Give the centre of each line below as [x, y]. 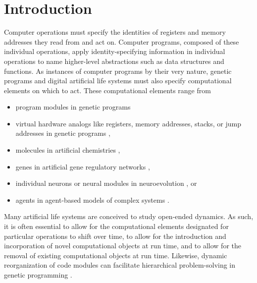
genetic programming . [38, 275]
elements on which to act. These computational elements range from [107, 90]
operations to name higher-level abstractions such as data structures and [114, 61]
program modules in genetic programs [73, 107]
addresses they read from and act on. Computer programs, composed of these [122, 41]
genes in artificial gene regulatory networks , [83, 166]
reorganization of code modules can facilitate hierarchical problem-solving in [120, 265]
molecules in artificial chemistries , [68, 150]
